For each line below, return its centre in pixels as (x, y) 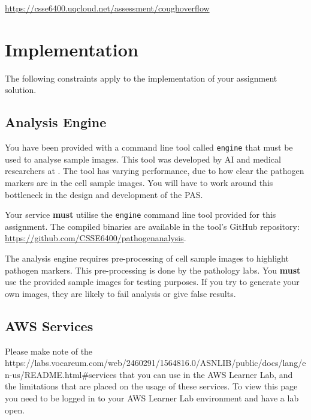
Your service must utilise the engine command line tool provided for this (141, 214)
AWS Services (49, 325)
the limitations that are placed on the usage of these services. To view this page (151, 386)
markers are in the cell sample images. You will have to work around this (139, 182)
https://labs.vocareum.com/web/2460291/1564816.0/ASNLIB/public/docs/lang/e (155, 363)
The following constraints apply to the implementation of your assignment (141, 78)
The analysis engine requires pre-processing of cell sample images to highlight (147, 258)
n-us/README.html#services (61, 374)
